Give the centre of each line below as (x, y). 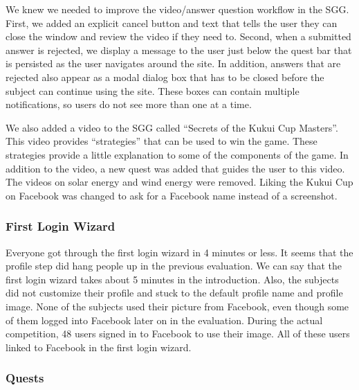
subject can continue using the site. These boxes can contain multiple (153, 90)
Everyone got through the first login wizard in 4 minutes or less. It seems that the (179, 252)
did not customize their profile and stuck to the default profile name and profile (174, 293)
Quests (25, 378)
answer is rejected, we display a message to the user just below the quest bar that (179, 50)
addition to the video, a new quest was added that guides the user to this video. (175, 168)
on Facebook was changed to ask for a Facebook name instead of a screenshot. (172, 195)
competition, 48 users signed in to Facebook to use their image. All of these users (178, 334)
